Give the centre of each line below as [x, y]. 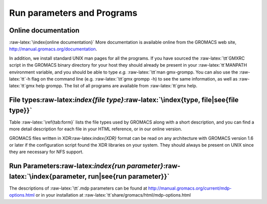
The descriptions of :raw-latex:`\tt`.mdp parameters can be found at [78, 188]
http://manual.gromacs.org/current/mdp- [190, 188]
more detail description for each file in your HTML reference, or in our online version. [96, 129]
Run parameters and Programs [73, 13]
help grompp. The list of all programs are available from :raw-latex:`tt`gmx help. [116, 86]
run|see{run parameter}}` [129, 176]
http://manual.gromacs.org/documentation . [53, 49]
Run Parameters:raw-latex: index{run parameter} [86, 166]
